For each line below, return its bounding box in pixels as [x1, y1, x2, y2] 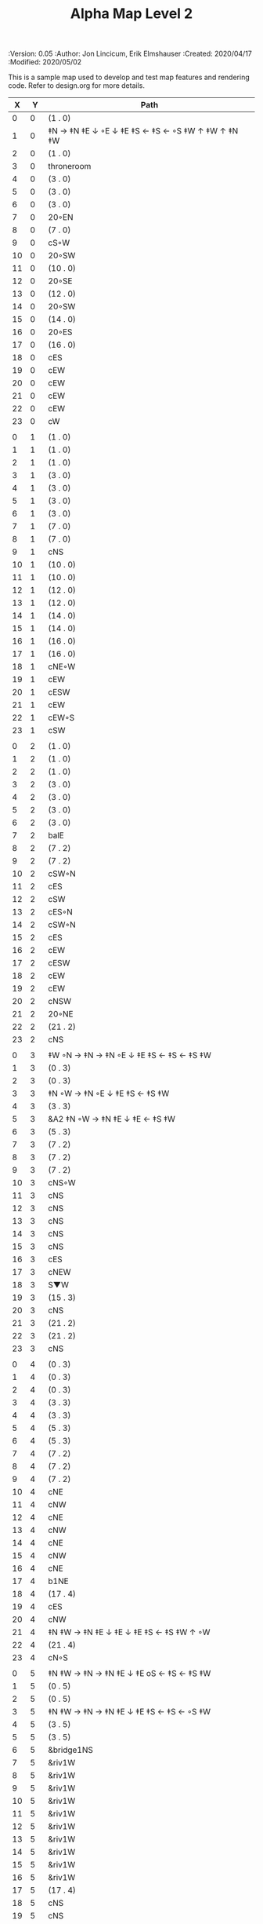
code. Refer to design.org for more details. [8, 81, 145, 90]
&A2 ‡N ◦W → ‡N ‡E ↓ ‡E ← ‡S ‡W [48, 1114, 176, 1125]
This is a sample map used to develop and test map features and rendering [8, 72, 250, 82]
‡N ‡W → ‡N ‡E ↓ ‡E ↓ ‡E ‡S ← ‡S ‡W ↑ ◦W [48, 1626, 211, 1637]
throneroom [48, 161, 92, 172]
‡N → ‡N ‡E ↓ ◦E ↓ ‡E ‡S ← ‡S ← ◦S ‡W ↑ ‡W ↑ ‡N [48, 126, 239, 137]
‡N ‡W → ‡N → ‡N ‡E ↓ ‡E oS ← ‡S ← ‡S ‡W [48, 1668, 211, 1679]
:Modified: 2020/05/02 [8, 57, 82, 67]
